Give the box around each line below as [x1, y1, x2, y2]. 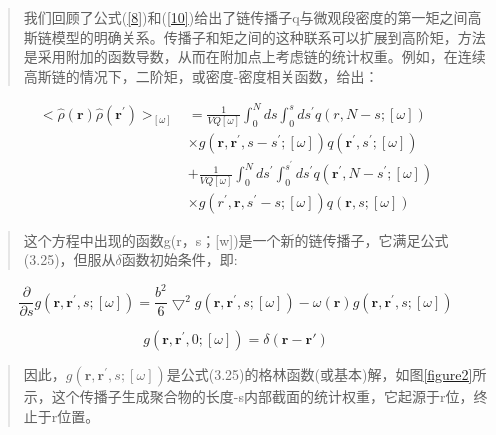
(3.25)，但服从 [23, 249, 116, 270]
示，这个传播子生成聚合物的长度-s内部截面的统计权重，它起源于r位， [23, 386, 474, 407]
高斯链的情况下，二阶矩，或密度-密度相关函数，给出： [23, 65, 379, 86]
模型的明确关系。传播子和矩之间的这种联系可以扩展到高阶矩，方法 [51, 26, 486, 47]
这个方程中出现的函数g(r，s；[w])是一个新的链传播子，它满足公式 [23, 229, 449, 250]
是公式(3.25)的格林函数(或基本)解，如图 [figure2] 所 [166, 364, 487, 385]
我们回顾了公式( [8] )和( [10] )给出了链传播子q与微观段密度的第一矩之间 [23, 7, 468, 27]
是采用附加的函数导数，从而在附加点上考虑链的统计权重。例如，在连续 [23, 46, 486, 67]
